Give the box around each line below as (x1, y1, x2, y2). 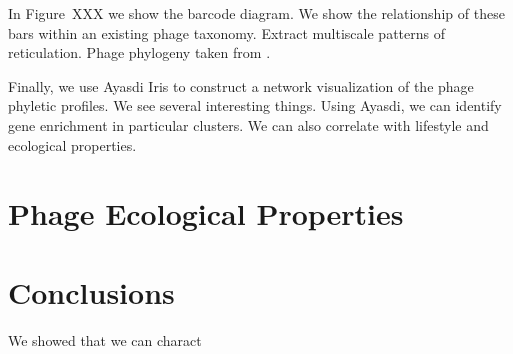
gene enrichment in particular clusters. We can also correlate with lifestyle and (8, 114, 489, 135)
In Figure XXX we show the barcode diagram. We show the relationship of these (8, 3, 505, 23)
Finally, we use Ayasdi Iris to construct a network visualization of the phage (8, 75, 474, 96)
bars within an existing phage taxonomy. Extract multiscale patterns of (8, 22, 445, 43)
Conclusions (8, 271, 175, 312)
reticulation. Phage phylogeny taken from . (8, 42, 271, 63)
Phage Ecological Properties (8, 193, 404, 234)
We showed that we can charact (8, 329, 202, 350)
